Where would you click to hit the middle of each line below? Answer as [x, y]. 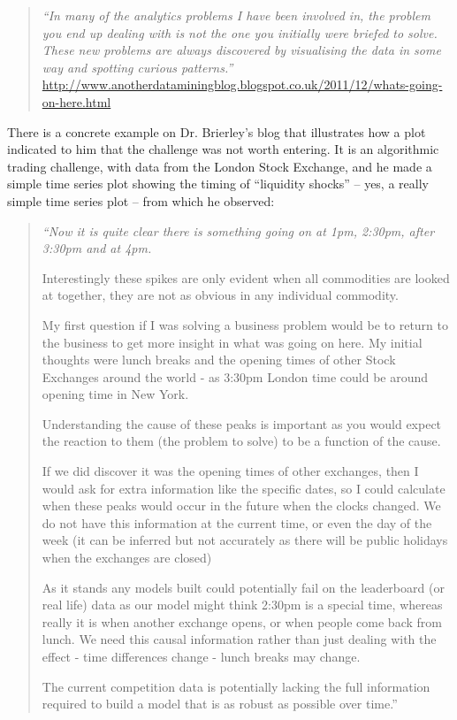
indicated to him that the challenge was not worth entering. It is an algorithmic [223, 149]
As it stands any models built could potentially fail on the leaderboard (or [243, 587]
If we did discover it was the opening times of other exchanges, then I [230, 471]
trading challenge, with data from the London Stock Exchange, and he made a [220, 166]
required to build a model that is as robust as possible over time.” [220, 704]
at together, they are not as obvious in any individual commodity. [220, 295]
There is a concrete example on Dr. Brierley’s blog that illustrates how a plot [217, 131]
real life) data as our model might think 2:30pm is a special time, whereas [242, 605]
